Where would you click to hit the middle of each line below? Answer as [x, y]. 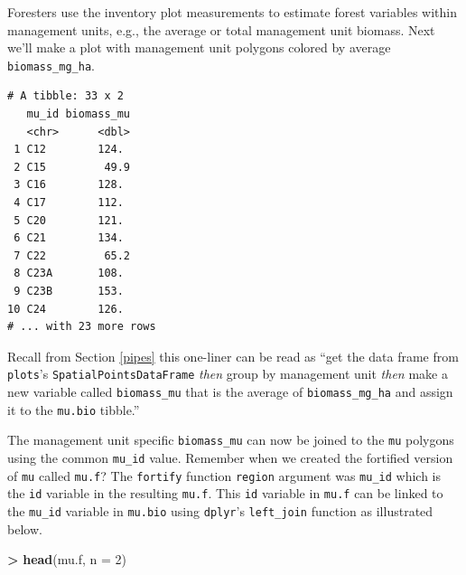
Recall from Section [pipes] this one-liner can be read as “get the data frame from [233, 356]
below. [25, 528]
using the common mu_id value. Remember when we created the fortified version [230, 457]
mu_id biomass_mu [79, 114]
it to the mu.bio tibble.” [74, 409]
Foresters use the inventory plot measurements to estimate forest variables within [232, 12]
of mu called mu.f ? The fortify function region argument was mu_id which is [224, 475]
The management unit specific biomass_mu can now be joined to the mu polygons [231, 440]
